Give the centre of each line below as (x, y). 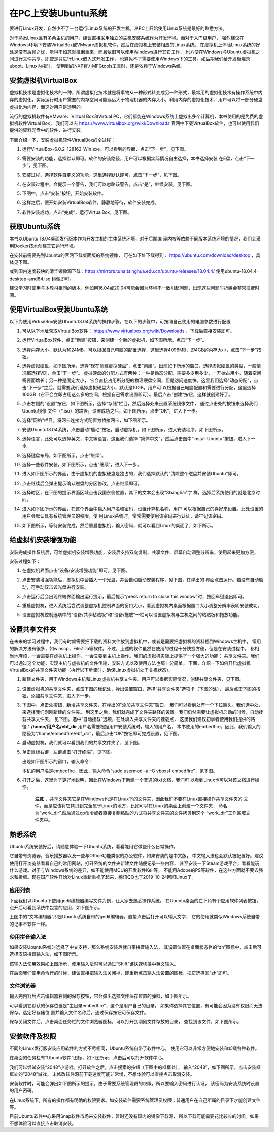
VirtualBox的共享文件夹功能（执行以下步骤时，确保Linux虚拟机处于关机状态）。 (91, 670)
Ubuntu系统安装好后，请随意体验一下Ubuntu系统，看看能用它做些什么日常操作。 (94, 846)
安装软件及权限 (33, 1036)
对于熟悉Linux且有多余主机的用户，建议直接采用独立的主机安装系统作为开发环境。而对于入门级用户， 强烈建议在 (127, 38)
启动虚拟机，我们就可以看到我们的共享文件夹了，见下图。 (82, 743)
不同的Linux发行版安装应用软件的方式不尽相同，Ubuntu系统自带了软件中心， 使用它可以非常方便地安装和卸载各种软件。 (134, 1048)
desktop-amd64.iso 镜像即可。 (42, 279)
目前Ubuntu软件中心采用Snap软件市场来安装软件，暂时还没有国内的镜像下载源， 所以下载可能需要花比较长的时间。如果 (134, 1116)
